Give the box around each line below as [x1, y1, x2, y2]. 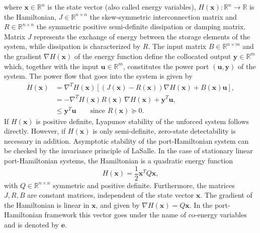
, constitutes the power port [123, 61, 209, 71]
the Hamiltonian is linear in [4, 199, 90, 210]
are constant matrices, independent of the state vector [27, 190, 194, 200]
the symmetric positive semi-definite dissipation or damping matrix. [36, 21, 246, 32]
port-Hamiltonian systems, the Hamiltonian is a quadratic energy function [4, 155, 233, 166]
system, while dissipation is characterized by [4, 41, 141, 51]
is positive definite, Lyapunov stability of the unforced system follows [36, 115, 249, 126]
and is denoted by [4, 219, 59, 230]
